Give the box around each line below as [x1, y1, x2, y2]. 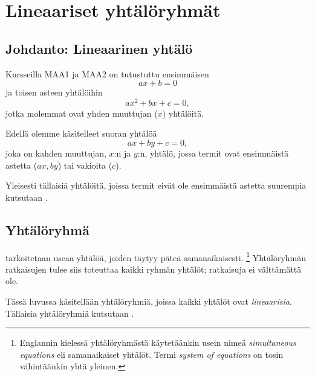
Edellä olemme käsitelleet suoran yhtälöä [5, 127, 157, 140]
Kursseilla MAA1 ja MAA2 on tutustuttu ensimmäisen [5, 67, 209, 80]
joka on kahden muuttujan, [5, 147, 106, 160]
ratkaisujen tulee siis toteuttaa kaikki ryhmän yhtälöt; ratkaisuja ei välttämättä [5, 262, 302, 275]
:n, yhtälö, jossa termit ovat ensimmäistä [137, 147, 289, 160]
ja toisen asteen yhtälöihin [5, 86, 103, 99]
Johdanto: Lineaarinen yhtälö [5, 39, 193, 57]
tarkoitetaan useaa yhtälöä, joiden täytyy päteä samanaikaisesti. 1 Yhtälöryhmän [5, 249, 307, 264]
